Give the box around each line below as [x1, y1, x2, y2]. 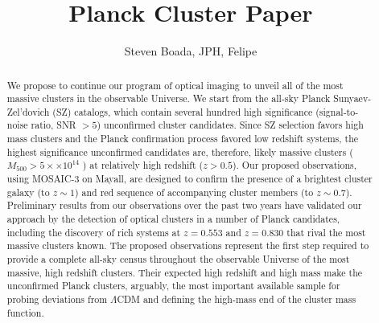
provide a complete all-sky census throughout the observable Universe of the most [6, 252, 350, 266]
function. [6, 305, 44, 319]
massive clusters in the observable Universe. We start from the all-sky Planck [6, 92, 331, 105]
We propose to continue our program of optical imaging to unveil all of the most [6, 78, 344, 92]
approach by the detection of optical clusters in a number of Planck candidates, [6, 212, 340, 226]
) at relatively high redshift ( [82, 158, 204, 172]
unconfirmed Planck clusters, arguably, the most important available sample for [6, 279, 340, 292]
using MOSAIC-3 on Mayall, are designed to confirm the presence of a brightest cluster [6, 172, 373, 186]
